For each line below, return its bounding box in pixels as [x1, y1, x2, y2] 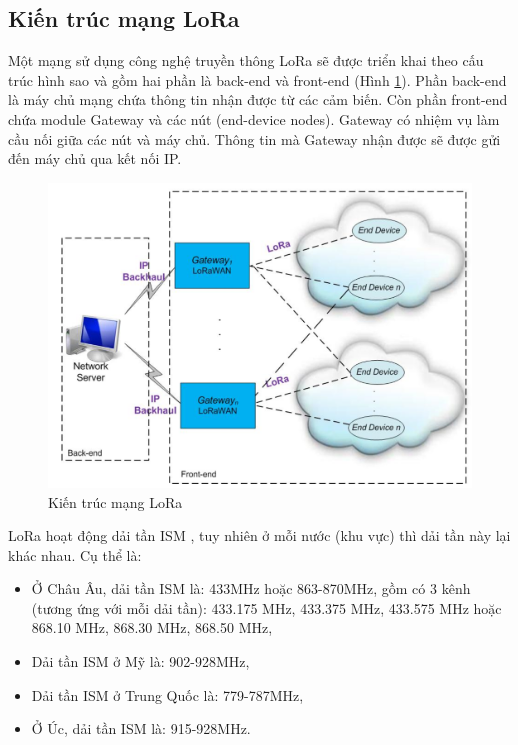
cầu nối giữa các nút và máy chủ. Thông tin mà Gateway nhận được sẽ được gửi [8, 128, 501, 149]
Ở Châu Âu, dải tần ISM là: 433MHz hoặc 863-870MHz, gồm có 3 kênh [31, 578, 471, 599]
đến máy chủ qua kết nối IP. [8, 148, 182, 169]
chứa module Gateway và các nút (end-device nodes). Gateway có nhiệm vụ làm [8, 108, 500, 129]
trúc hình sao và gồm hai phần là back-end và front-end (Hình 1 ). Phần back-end [8, 69, 507, 90]
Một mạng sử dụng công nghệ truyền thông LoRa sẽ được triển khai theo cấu [8, 50, 484, 71]
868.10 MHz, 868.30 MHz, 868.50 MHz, [31, 617, 273, 638]
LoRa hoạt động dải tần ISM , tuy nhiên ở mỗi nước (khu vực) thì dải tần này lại [8, 525, 511, 546]
